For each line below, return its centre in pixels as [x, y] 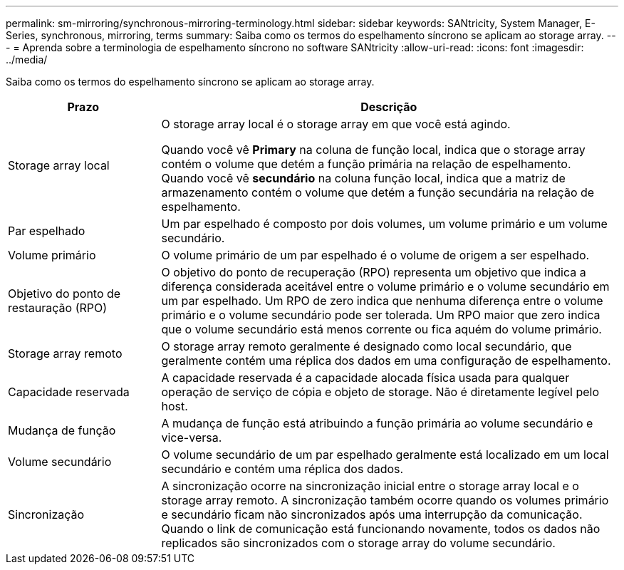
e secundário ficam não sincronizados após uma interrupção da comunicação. [372, 514]
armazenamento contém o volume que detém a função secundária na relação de [378, 192]
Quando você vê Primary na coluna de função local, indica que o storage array [373, 150]
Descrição [389, 107]
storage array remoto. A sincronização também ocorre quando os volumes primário [385, 500]
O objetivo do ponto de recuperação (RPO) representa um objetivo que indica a [374, 272]
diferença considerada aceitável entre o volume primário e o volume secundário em [385, 286]
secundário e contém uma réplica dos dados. [282, 469]
